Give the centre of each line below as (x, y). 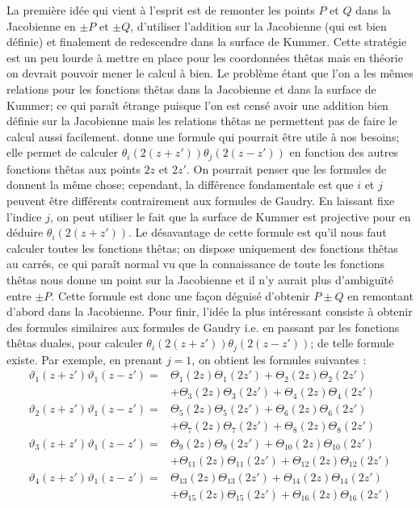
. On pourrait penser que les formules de (286, 168)
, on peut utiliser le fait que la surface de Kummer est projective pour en (231, 216)
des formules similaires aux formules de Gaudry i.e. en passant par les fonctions (203, 327)
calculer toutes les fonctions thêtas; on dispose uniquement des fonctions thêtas (202, 248)
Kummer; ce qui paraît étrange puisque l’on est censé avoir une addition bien (197, 105)
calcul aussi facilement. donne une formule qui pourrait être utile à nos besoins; (203, 136)
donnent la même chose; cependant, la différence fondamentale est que (180, 185)
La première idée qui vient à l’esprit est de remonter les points (161, 10)
